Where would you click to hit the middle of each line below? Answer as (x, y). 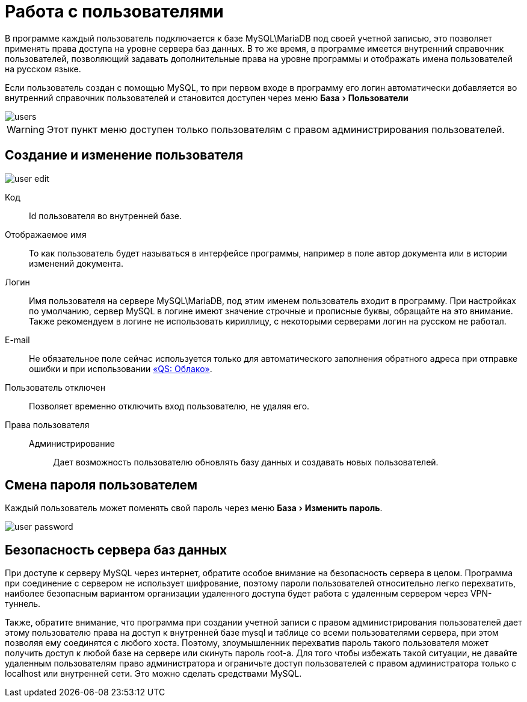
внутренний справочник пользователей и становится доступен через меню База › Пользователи (207, 98)
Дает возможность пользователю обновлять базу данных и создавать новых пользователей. (246, 462)
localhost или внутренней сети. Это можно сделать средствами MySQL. (153, 674)
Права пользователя (47, 424)
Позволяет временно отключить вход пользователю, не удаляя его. (169, 406)
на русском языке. (43, 69)
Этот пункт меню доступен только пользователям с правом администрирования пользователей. (276, 129)
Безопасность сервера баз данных (116, 550)
